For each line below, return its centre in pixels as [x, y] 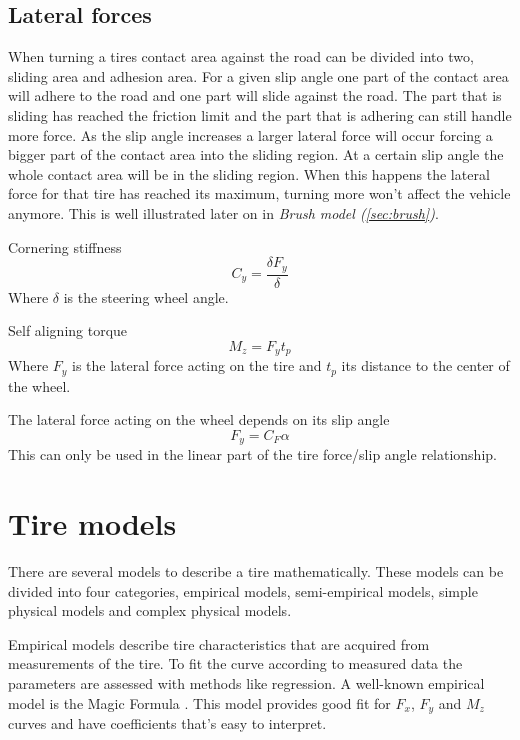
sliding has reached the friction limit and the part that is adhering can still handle [260, 114]
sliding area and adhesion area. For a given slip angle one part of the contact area [258, 75]
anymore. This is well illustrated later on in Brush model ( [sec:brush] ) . [223, 212]
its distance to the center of [425, 365]
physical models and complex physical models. [150, 610]
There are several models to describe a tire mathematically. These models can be [256, 571]
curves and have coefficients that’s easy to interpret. [167, 723]
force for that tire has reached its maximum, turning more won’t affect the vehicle [259, 193]
